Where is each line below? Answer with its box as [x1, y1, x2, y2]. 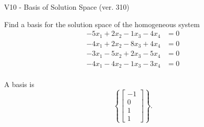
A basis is [4, 79, 34, 90]
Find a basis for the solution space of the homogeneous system [4, 18, 200, 29]
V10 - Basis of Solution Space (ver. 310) [4, 2, 129, 12]
